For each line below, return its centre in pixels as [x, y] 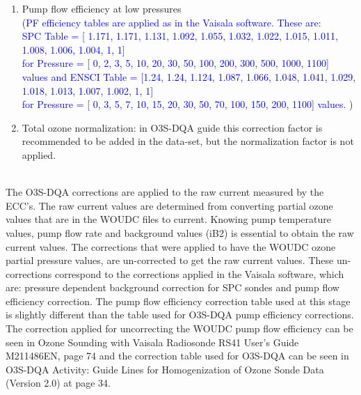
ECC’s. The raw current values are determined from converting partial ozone [169, 205]
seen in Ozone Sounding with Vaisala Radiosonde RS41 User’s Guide [152, 342]
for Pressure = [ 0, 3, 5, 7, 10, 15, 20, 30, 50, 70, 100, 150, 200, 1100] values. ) [187, 104]
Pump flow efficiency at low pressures [102, 8]
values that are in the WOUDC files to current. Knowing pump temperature [168, 219]
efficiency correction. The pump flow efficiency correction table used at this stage [178, 301]
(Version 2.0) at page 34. [58, 383]
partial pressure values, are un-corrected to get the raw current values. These [170, 260]
